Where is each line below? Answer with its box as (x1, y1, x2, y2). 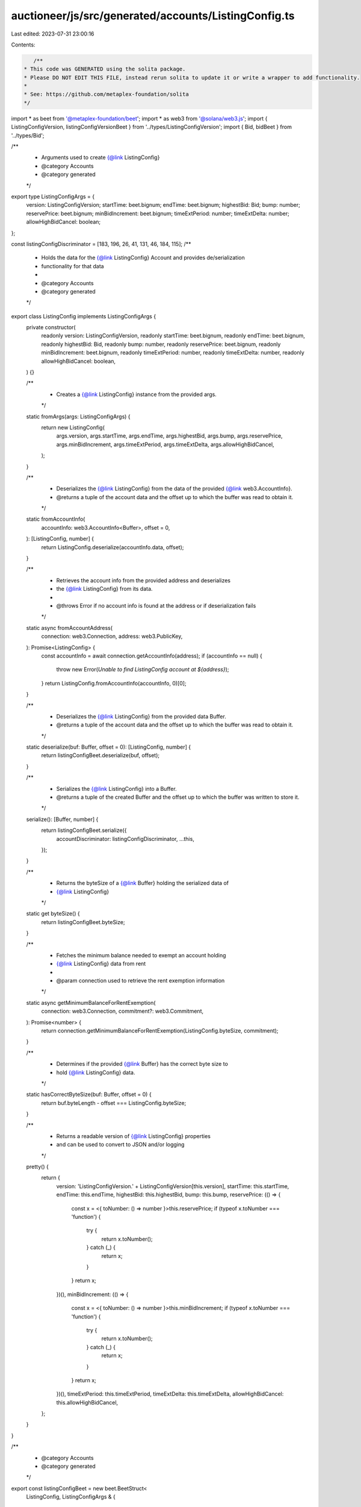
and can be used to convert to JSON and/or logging (56, 1141, 185, 1148)
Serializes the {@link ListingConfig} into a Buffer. (56, 785, 177, 792)
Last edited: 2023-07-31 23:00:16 (11, 30, 94, 37)
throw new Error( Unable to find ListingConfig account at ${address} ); (56, 666, 229, 673)
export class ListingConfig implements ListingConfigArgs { (11, 312, 156, 319)
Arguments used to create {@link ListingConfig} (41, 154, 160, 161)
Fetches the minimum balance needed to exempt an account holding (56, 951, 226, 958)
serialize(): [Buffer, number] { (26, 816, 99, 823)
